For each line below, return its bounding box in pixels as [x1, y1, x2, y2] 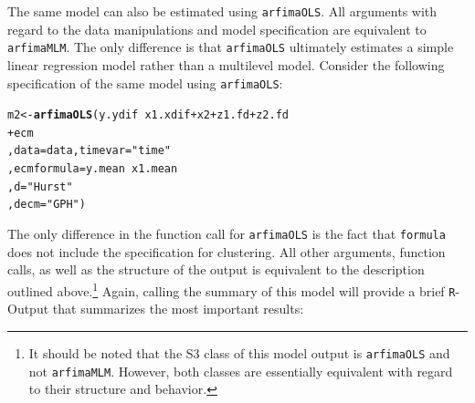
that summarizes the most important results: [52, 299, 304, 318]
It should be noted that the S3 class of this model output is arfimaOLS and [28, 343, 450, 362]
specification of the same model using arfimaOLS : [7, 73, 283, 92]
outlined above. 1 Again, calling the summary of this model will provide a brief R [7, 278, 456, 300]
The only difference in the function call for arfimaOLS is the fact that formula [7, 224, 446, 243]
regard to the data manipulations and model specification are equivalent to [7, 19, 427, 38]
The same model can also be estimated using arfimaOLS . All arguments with [7, 2, 438, 20]
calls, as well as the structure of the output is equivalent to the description [7, 260, 425, 279]
